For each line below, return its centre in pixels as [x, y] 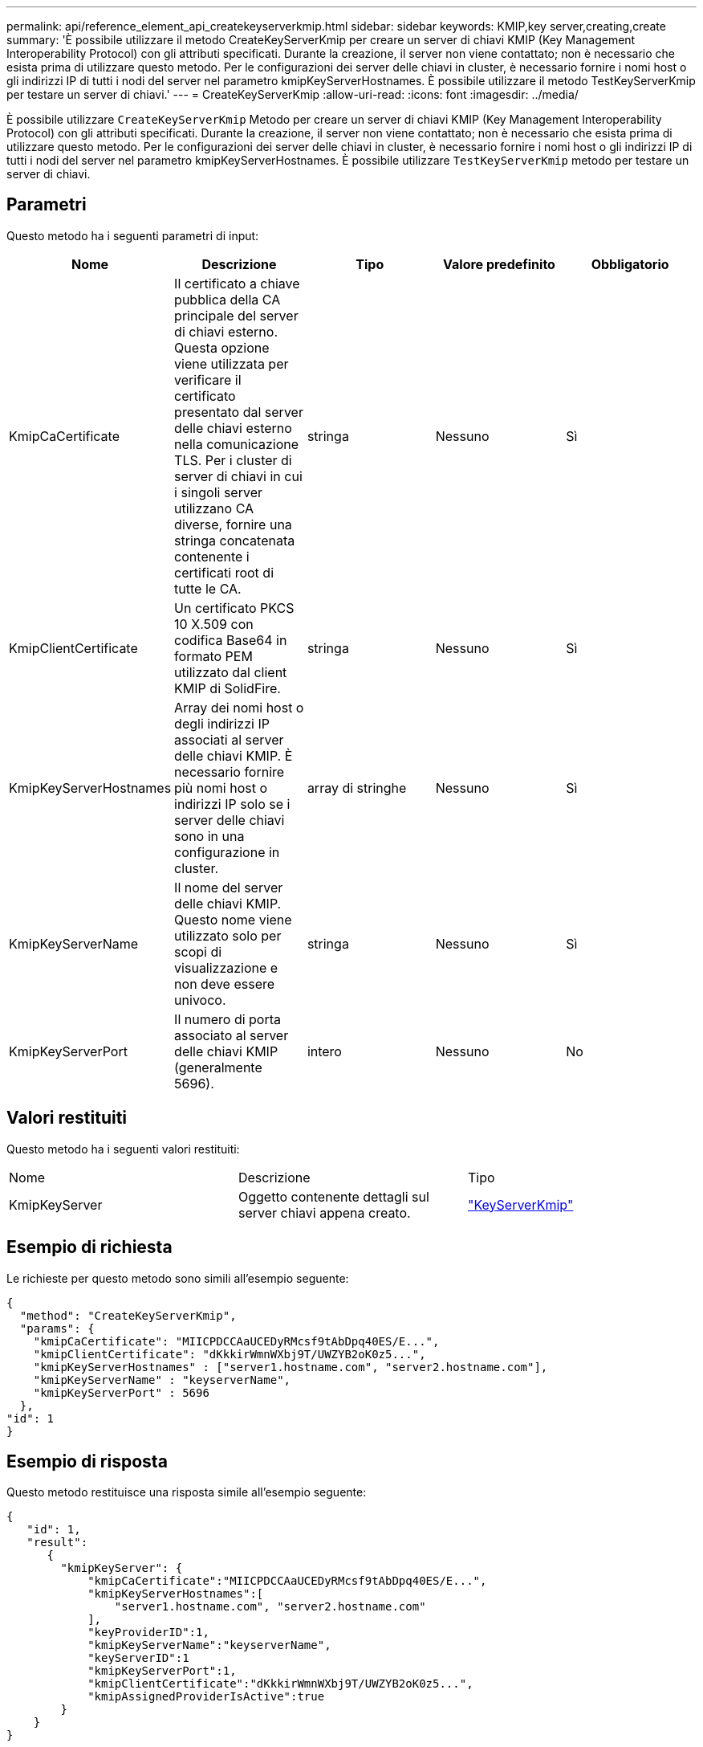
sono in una [209, 836]
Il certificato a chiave [237, 283]
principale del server [236, 315]
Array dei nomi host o [239, 707]
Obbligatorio [630, 264]
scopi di [198, 951]
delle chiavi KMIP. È [234, 755]
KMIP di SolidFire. [228, 688]
